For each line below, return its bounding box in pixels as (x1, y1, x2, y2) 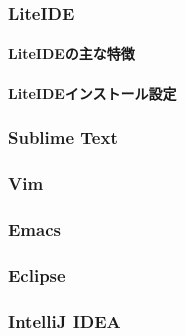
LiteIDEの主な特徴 (8, 43, 135, 64)
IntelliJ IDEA (8, 308, 121, 333)
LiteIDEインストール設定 (8, 82, 177, 103)
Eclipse (8, 262, 66, 287)
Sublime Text (8, 125, 118, 150)
